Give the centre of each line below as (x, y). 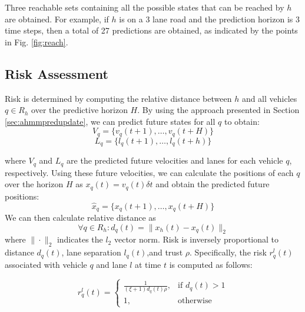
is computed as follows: (211, 264)
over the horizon (34, 184)
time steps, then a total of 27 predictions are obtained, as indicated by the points (151, 30)
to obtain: (242, 121)
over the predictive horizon (79, 110)
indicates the (80, 239)
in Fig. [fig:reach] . (37, 42)
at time (148, 264)
